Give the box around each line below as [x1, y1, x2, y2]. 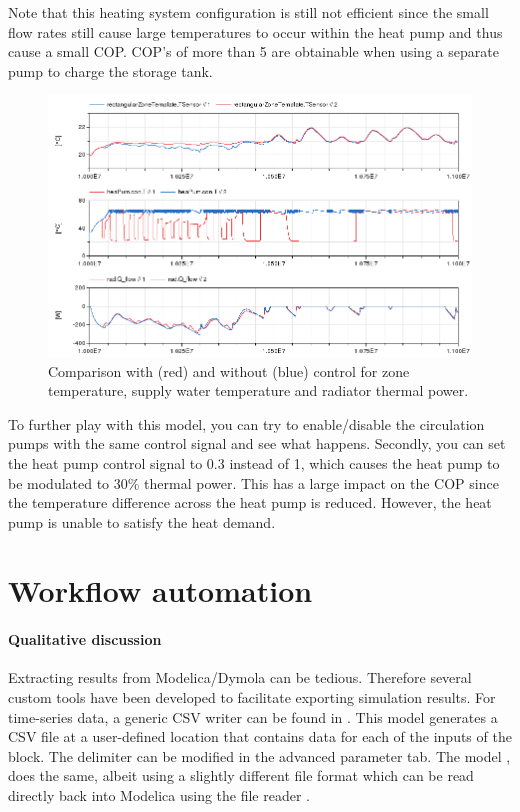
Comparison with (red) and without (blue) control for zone [48, 360, 410, 381]
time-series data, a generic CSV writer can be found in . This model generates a [8, 706, 498, 727]
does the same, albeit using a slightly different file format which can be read [8, 765, 474, 786]
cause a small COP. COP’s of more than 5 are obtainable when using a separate [8, 41, 499, 62]
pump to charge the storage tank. [8, 60, 213, 81]
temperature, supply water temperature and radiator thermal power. [48, 380, 469, 401]
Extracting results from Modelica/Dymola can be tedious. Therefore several [8, 667, 472, 688]
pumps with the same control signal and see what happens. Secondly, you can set [8, 433, 506, 454]
